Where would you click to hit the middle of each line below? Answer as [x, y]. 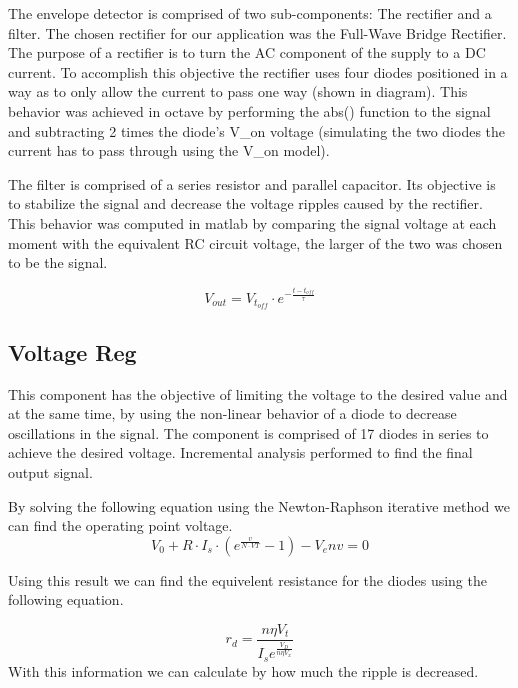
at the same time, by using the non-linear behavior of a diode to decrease [232, 413]
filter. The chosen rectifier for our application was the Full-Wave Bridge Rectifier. [257, 32]
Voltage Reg [72, 351]
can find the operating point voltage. [120, 525]
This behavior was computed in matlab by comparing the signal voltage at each [252, 222]
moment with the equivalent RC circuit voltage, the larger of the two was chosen [255, 242]
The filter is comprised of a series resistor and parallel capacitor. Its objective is [252, 183]
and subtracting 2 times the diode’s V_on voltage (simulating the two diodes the [257, 130]
